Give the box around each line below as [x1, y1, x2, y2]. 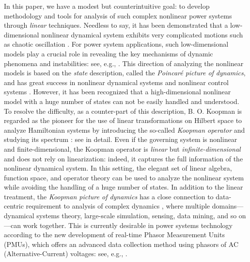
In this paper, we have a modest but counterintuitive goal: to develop [4, 1, 210, 11]
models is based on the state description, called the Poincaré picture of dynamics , [4, 68, 246, 78]
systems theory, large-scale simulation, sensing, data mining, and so [36, 210, 237, 221]
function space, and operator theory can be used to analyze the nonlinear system [4, 172, 244, 182]
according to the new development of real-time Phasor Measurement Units [4, 229, 225, 240]
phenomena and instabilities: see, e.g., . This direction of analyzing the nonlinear [4, 58, 244, 68]
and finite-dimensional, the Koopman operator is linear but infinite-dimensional [4, 143, 241, 154]
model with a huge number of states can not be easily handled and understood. [4, 96, 239, 106]
